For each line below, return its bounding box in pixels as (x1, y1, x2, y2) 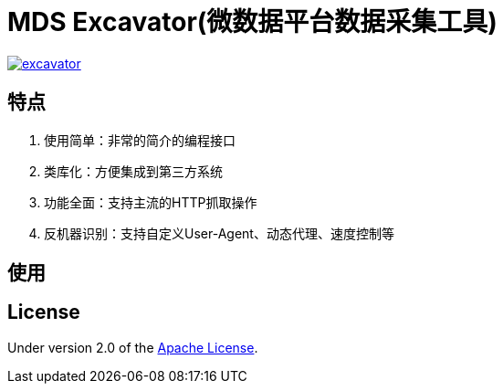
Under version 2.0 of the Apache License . (7, 339, 258, 355)
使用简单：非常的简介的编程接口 (44, 132, 236, 148)
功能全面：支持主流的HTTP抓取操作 (44, 194, 257, 210)
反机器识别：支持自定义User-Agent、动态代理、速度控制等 (44, 225, 394, 241)
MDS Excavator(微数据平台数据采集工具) (7, 6, 498, 37)
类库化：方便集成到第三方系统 (44, 163, 223, 179)
